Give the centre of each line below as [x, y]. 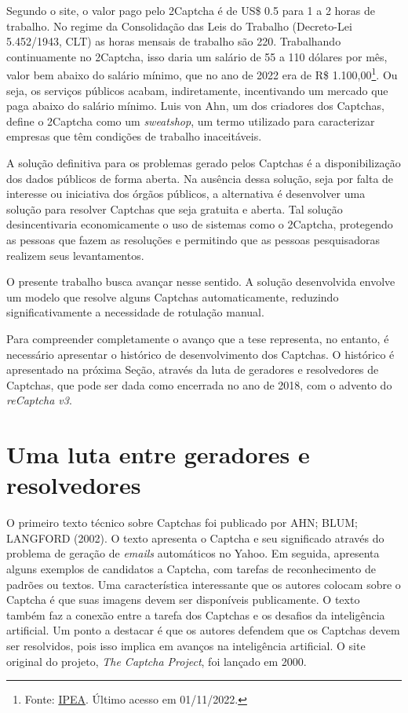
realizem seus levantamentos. [75, 255]
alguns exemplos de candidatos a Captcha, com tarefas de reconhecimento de [191, 569]
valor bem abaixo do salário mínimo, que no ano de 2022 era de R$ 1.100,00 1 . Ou [202, 74]
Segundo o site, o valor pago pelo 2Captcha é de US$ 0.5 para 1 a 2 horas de [191, 10]
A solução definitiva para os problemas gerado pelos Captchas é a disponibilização [204, 163]
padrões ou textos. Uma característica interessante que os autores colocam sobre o [204, 584]
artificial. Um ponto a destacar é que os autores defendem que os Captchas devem [203, 630]
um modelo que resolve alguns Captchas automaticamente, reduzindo [173, 296]
